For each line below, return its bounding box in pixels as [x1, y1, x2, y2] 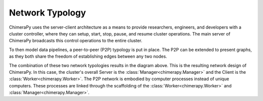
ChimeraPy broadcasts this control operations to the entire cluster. [9, 38, 143, 44]
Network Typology [9, 7, 86, 18]
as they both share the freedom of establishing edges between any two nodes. [9, 53, 168, 59]
